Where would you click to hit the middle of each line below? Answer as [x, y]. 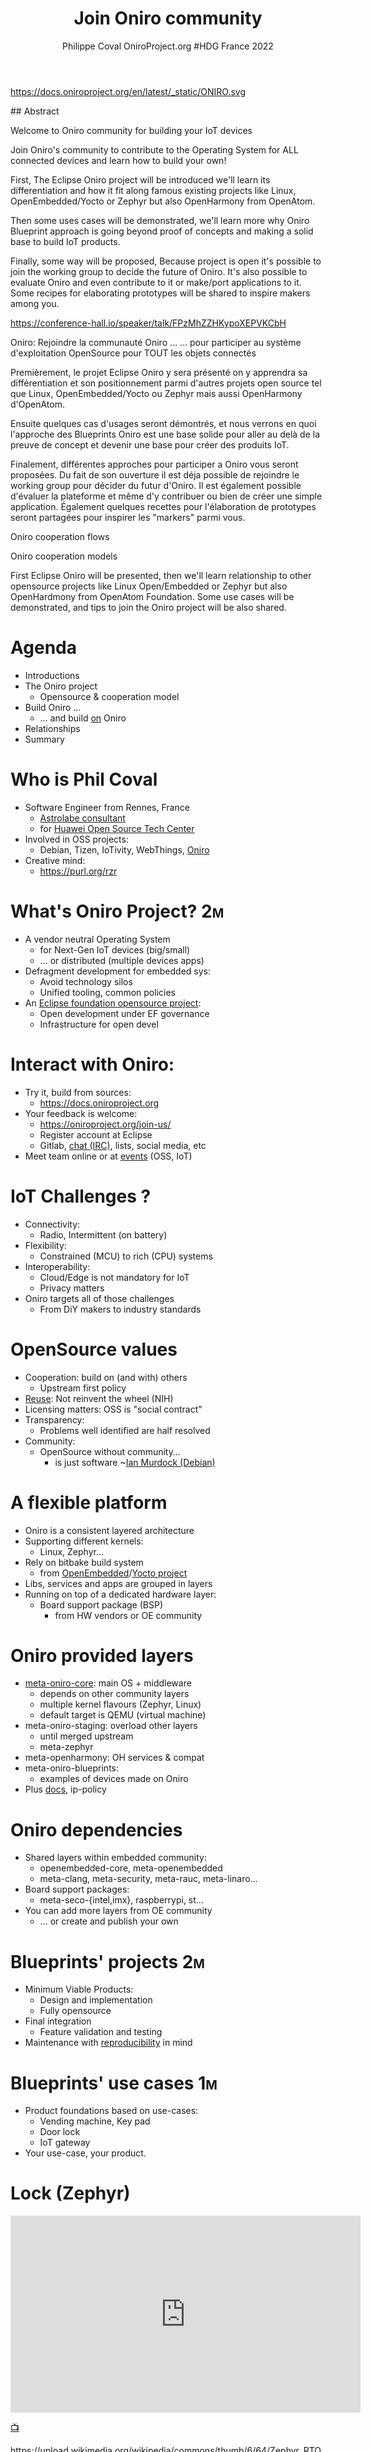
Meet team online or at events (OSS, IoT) [108, 1156]
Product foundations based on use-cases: [111, 2111]
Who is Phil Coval [84, 779]
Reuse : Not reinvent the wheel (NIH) [99, 1398]
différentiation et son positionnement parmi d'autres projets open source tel [166, 383]
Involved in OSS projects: [76, 839]
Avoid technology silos [86, 981]
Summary [44, 739]
